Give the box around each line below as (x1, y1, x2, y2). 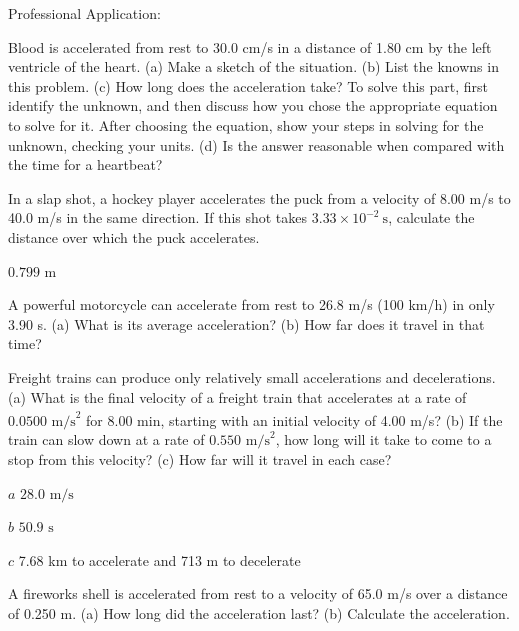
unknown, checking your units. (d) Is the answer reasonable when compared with (8, 134, 505, 155)
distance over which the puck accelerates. (8, 226, 260, 247)
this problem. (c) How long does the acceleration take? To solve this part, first (8, 75, 489, 96)
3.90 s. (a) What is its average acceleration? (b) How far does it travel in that (8, 313, 485, 334)
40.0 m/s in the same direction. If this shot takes (8, 207, 308, 228)
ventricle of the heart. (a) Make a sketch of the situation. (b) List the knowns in (8, 56, 499, 77)
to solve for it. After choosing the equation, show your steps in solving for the (8, 114, 484, 135)
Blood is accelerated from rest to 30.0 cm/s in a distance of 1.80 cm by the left (8, 36, 492, 57)
